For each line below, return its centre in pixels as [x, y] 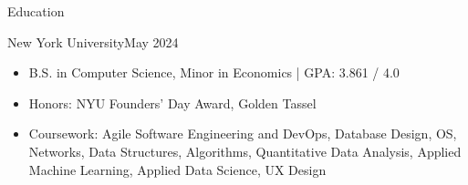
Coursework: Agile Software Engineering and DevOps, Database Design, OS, [243, 134]
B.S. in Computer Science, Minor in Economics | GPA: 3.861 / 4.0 [214, 72]
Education [36, 11]
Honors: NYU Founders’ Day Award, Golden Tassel [172, 103]
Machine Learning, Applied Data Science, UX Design [177, 169]
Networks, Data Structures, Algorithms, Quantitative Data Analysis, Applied [245, 151]
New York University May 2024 [93, 41]
